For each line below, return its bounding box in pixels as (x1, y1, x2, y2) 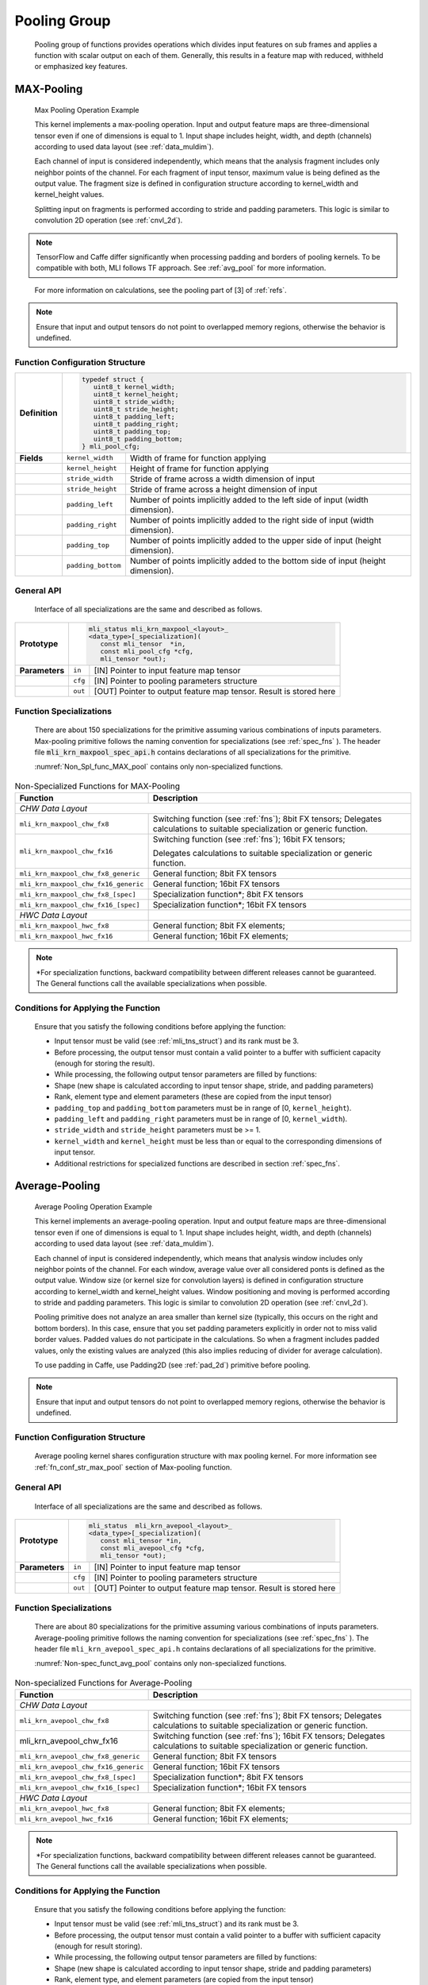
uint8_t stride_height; (93, 405, 179, 414)
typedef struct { (82, 376, 144, 384)
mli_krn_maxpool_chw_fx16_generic (19, 880, 144, 888)
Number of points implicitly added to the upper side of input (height (129, 534, 382, 545)
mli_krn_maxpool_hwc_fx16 (19, 931, 113, 940)
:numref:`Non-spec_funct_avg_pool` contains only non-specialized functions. (34, 1659, 287, 1668)
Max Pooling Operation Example (34, 105, 139, 114)
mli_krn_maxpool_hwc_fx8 (19, 921, 109, 930)
